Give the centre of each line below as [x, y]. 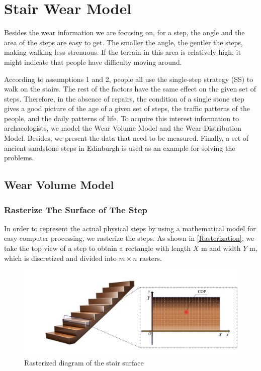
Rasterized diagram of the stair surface [84, 363]
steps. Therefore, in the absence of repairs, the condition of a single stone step [124, 98]
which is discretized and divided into [60, 258]
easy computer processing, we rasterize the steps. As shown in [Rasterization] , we [129, 238]
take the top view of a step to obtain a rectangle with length [98, 248]
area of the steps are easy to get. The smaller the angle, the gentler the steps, [123, 42]
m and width [221, 248]
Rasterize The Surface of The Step [76, 209]
